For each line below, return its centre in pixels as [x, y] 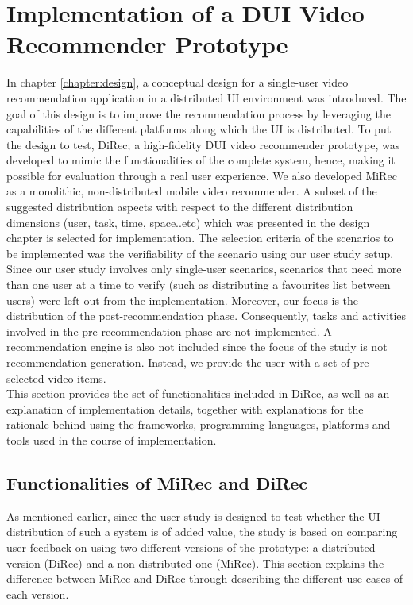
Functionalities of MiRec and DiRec [157, 482]
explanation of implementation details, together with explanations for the [185, 408]
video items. [77, 378]
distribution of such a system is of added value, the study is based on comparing [202, 532]
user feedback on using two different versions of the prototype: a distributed [191, 547]
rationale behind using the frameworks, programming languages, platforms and [199, 424]
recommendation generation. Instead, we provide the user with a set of [178, 362]
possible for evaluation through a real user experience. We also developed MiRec [202, 175]
